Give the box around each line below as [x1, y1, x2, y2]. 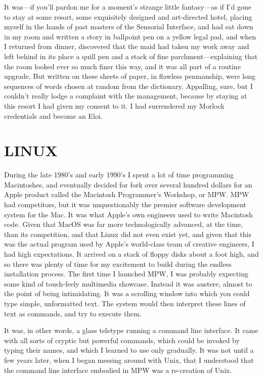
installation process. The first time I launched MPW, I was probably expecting [4, 268, 248, 279]
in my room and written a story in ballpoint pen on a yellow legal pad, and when [4, 31, 256, 41]
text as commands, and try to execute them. [4, 308, 142, 318]
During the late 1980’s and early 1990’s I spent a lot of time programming [4, 169, 234, 180]
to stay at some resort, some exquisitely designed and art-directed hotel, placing [4, 11, 252, 22]
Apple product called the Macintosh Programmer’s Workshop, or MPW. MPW [4, 189, 249, 200]
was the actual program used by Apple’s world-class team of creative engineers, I [4, 239, 254, 249]
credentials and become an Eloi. [4, 110, 103, 121]
